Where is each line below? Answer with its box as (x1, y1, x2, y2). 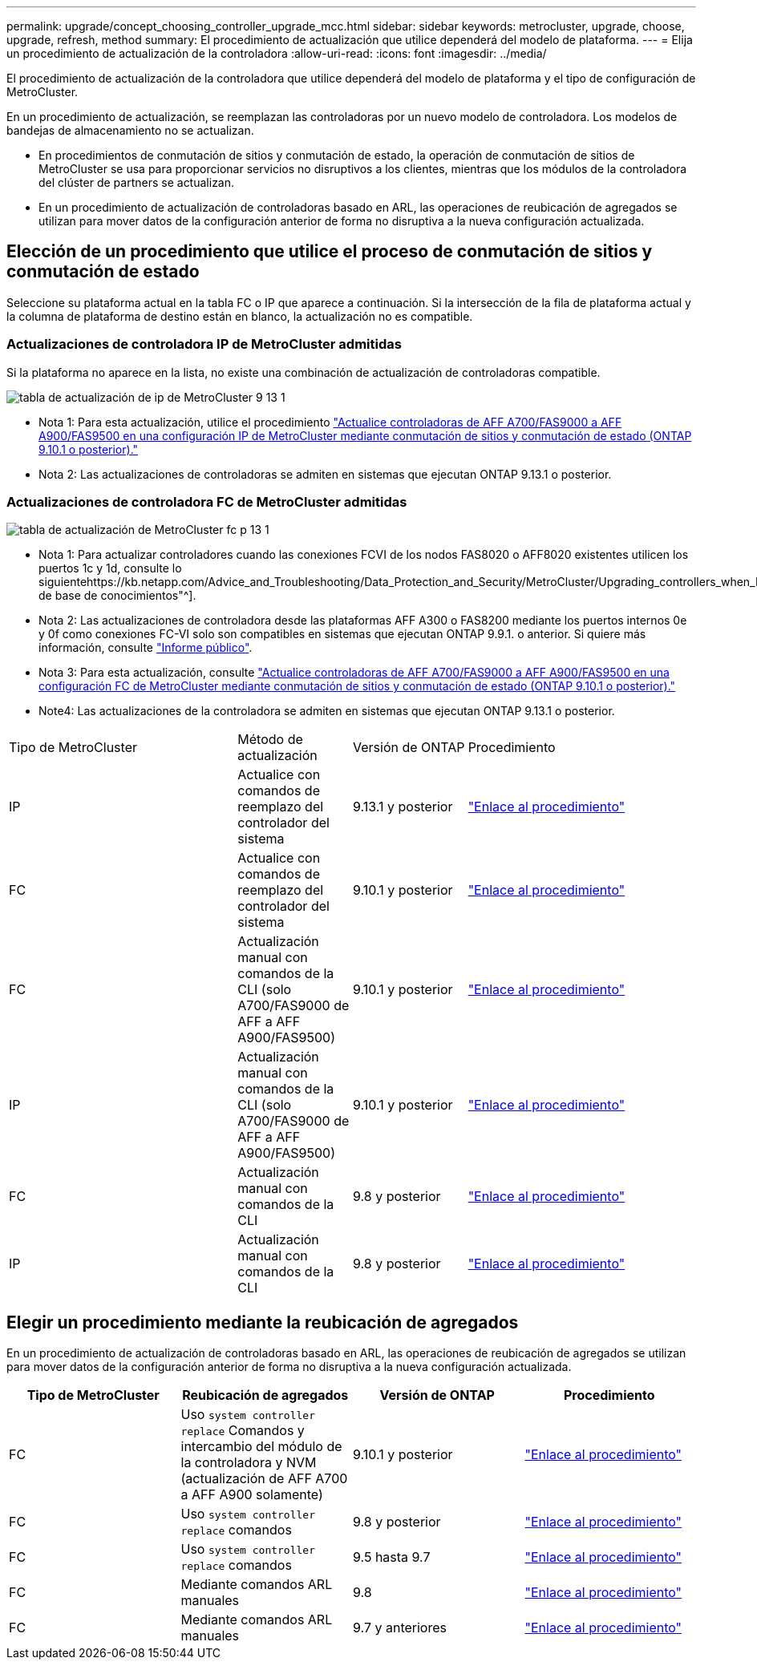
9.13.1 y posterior (352, 799, 453, 815)
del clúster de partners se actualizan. (38, 176, 235, 189)
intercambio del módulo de (180, 1438, 342, 1455)
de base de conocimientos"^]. (38, 588, 196, 603)
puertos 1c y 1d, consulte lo (38, 561, 182, 576)
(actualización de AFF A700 (180, 1470, 348, 1487)
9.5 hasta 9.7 (353, 1549, 431, 1566)
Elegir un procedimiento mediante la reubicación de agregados (6, 1312, 519, 1332)
